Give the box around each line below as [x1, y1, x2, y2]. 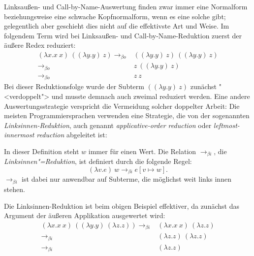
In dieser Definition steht [4, 146, 79, 156]
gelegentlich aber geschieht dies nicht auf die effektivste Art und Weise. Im [4, 21, 229, 31]
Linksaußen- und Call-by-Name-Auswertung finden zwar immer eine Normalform [4, 1, 248, 11]
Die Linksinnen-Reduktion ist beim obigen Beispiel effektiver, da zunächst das [4, 200, 239, 211]
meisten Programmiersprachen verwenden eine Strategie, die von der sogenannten [4, 110, 250, 121]
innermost [4, 129, 34, 140]
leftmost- [213, 120, 240, 130]
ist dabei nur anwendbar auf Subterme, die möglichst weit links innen [22, 174, 231, 184]
